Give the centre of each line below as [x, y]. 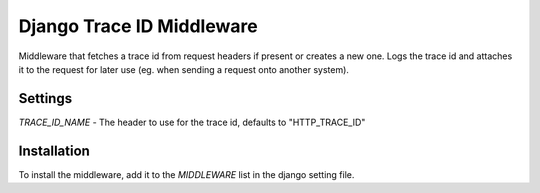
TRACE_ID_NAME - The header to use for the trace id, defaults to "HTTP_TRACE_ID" [192, 122]
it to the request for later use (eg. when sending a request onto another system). [184, 69]
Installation [54, 150]
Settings [45, 98]
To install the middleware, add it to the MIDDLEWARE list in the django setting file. [186, 174]
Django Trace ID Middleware [138, 26]
